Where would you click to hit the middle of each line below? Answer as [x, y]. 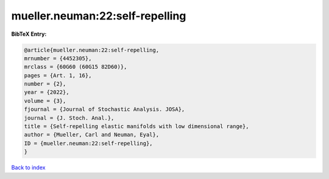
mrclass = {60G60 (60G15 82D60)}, [76, 67]
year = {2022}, [47, 92]
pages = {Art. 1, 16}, [58, 75]
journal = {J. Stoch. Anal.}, [69, 118]
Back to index [28, 167]
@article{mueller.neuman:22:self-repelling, [92, 50]
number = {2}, [45, 84]
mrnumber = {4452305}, [58, 58]
